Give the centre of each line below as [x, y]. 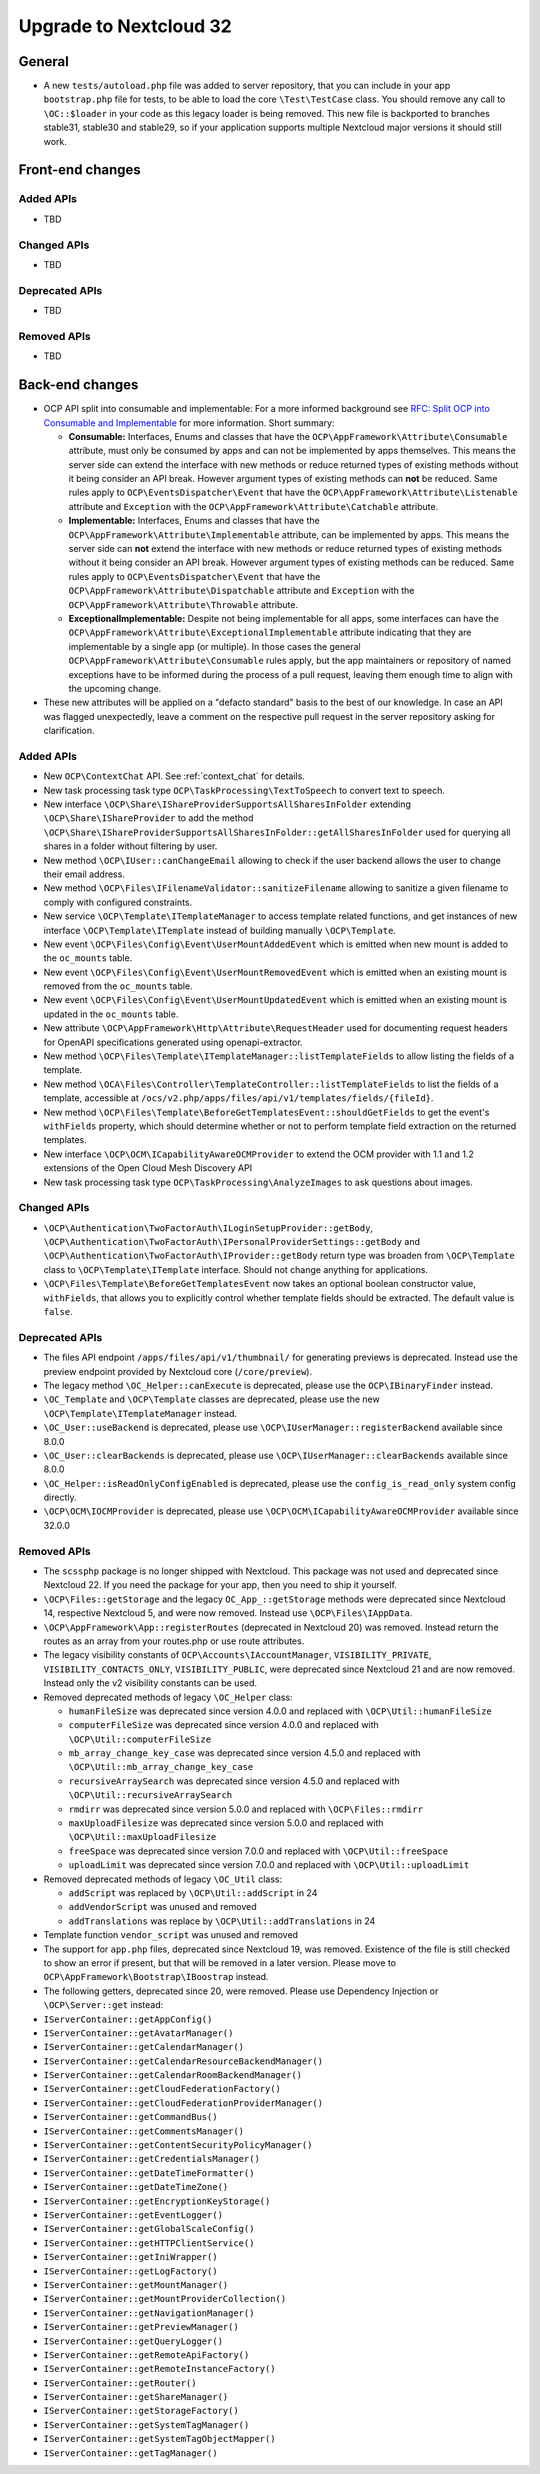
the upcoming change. [115, 688]
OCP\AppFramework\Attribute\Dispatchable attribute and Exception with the [241, 591]
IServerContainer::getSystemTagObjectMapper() [159, 2439]
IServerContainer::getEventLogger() [133, 2214]
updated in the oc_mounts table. [111, 1014]
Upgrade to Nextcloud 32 [125, 26]
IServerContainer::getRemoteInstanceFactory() [159, 2369]
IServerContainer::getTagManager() [131, 2453]
